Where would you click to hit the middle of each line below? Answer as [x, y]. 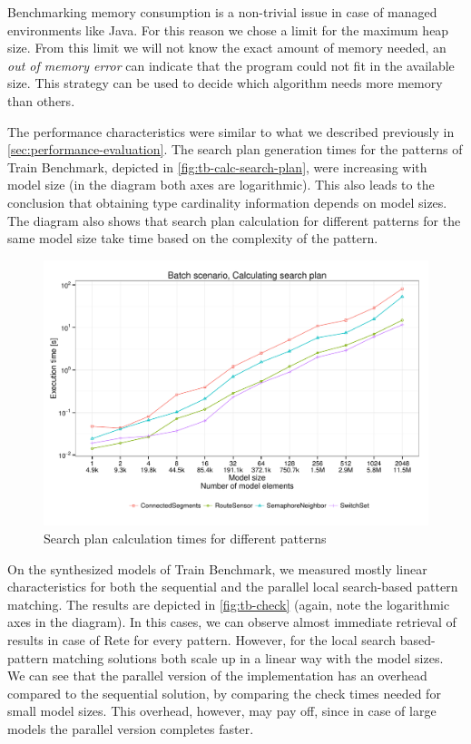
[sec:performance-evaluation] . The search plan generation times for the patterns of [235, 149]
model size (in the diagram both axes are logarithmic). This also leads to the [221, 185]
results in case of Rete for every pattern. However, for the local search [202, 640]
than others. [41, 100]
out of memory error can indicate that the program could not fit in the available [231, 65]
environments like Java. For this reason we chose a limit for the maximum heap [228, 29]
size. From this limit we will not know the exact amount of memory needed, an [227, 48]
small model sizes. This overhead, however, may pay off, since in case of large [222, 711]
